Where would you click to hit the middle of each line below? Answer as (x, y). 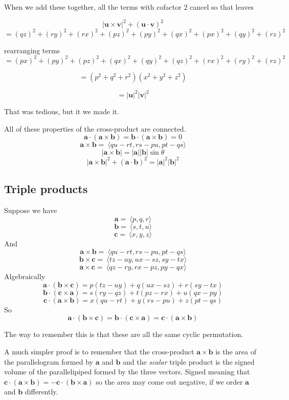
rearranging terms (32, 50)
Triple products (46, 189)
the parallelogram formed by (49, 361)
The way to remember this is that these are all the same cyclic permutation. (124, 334)
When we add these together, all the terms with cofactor (93, 7)
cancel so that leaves (222, 7)
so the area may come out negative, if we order (169, 381)
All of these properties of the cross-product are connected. (95, 128)
